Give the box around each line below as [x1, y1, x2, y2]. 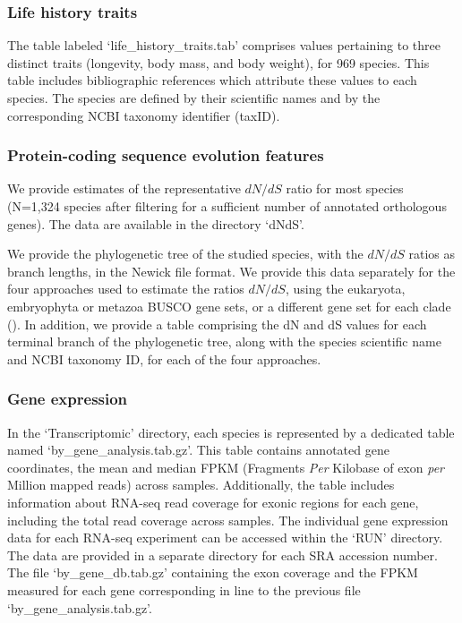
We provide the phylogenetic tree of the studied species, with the [7, 244, 364, 263]
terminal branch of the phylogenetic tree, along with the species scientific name [7, 332, 441, 351]
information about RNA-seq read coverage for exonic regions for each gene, [7, 492, 419, 511]
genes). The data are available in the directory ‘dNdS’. [7, 214, 304, 233]
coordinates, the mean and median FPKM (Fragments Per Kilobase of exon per [7, 457, 444, 476]
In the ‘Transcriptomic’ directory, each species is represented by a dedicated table [7, 422, 455, 441]
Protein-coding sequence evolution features [7, 144, 324, 166]
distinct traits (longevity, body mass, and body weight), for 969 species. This [7, 53, 430, 72]
